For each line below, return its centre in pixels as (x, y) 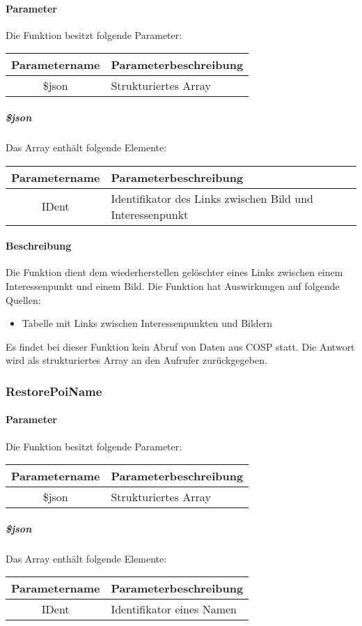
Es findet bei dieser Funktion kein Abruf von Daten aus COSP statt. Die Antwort (180, 346)
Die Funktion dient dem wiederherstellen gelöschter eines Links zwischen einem (174, 272)
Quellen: (23, 299)
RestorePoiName (54, 391)
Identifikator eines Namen (174, 609)
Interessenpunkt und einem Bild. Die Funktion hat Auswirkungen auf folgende (173, 285)
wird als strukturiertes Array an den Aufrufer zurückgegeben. (136, 360)
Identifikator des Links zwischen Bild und (212, 198)
